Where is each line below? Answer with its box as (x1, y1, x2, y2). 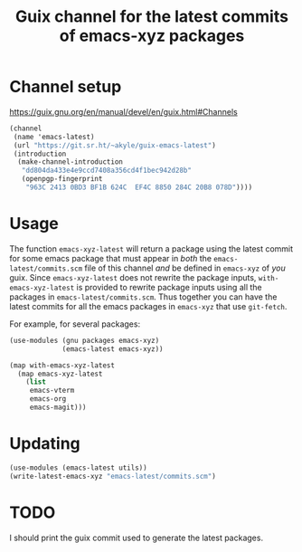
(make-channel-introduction (17, 157, 124, 167)
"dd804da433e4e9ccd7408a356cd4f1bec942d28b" (21, 166, 193, 176)
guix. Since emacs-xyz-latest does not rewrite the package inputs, (9, 271, 257, 282)
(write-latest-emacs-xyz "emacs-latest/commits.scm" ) (9, 471, 217, 481)
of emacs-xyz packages (59, 25, 245, 46)
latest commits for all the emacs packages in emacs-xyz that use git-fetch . (9, 300, 288, 311)
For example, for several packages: (9, 319, 141, 329)
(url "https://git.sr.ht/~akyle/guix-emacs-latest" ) (13, 140, 217, 150)
